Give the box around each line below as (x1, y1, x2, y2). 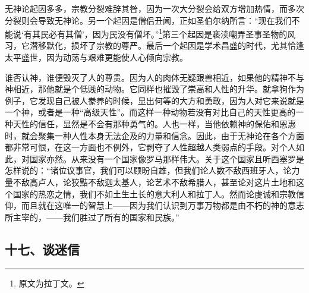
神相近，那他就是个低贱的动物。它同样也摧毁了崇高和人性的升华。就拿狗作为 (5, 83, 304, 95)
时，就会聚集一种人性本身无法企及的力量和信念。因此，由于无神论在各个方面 (5, 129, 304, 141)
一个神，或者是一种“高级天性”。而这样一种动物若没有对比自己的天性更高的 (5, 106, 296, 118)
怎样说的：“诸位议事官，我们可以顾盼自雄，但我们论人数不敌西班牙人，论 (5, 164, 292, 177)
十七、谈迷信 (5, 240, 80, 258)
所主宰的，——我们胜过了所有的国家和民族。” (5, 210, 179, 223)
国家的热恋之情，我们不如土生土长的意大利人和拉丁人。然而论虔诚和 (12, 187, 279, 200)
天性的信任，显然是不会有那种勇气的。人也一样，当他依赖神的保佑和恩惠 (12, 118, 296, 130)
